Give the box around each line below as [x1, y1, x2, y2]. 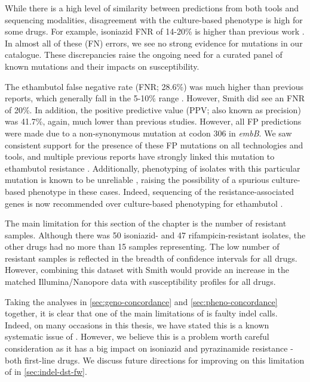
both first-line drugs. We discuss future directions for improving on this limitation [5, 353, 305, 366]
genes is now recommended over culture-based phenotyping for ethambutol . [5, 197, 283, 209]
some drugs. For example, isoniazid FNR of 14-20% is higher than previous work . [5, 25, 305, 38]
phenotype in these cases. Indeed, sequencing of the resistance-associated [27, 185, 294, 197]
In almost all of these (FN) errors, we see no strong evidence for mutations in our [5, 36, 303, 49]
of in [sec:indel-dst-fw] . [5, 365, 87, 378]
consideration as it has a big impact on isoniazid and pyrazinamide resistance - [5, 342, 293, 355]
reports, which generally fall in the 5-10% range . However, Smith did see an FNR [5, 92, 305, 104]
